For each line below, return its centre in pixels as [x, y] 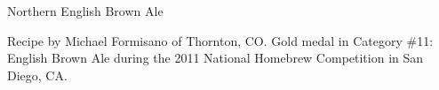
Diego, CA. [37, 75]
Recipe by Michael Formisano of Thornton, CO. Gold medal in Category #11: [220, 40]
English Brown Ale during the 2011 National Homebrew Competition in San [216, 58]
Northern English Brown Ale [85, 11]
